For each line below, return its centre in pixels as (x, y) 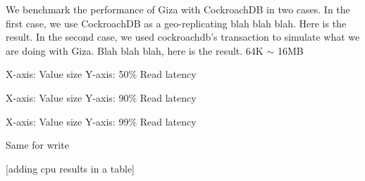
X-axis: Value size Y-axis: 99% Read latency (101, 121)
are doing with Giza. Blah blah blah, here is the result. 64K (135, 50)
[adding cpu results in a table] (70, 168)
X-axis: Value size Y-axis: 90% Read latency (101, 97)
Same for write (37, 145)
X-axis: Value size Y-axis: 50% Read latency (101, 74)
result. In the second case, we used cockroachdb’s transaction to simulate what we (183, 37)
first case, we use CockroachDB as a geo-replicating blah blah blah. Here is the (176, 23)
